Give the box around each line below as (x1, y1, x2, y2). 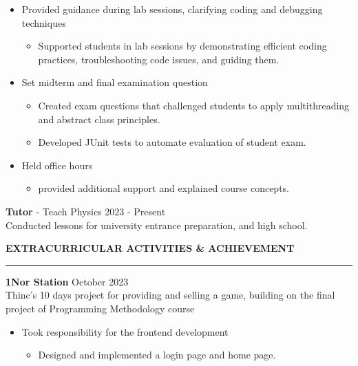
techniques (21, 15, 66, 30)
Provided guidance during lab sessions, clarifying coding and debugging (21, 2, 323, 16)
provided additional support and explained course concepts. (38, 181, 289, 195)
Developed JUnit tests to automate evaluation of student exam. (38, 135, 306, 149)
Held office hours (21, 158, 93, 172)
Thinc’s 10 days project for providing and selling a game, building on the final (6, 288, 335, 302)
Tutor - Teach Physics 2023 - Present (6, 204, 166, 218)
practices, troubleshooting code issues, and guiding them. (38, 52, 280, 66)
